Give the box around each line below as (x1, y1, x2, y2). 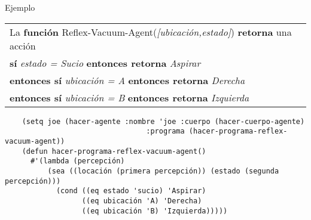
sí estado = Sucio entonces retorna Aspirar (10, 55, 201, 70)
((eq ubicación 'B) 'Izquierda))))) (81, 206, 228, 215)
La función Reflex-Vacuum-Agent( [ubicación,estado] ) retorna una (10, 24, 292, 39)
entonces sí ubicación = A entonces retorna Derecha (10, 73, 245, 87)
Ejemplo (5, 1, 35, 13)
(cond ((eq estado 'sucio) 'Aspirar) (56, 187, 206, 196)
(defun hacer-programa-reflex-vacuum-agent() (22, 147, 206, 156)
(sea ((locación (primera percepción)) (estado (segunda (47, 166, 279, 175)
